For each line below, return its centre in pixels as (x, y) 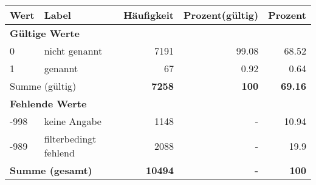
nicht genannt (73, 51)
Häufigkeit (149, 15)
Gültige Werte (45, 33)
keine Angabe (73, 121)
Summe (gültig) (43, 86)
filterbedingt (70, 139)
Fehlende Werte (48, 103)
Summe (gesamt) (51, 170)
